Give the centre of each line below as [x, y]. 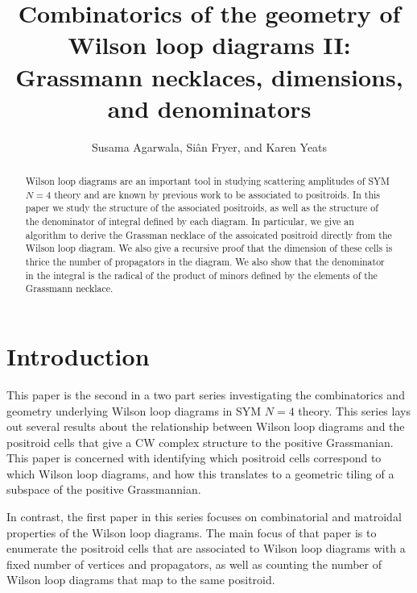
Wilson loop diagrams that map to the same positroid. [141, 580]
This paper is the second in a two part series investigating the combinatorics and [206, 394]
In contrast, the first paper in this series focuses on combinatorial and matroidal [204, 517]
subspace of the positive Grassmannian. [104, 489]
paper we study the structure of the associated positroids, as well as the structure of [202, 208]
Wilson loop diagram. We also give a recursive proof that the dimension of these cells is [209, 248]
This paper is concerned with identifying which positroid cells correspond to [194, 458]
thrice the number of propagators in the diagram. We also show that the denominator [205, 262]
